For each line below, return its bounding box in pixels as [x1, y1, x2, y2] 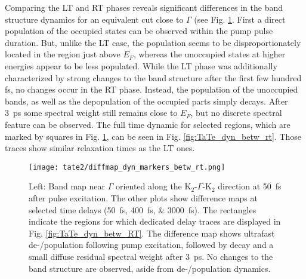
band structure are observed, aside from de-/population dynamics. [29, 262, 271, 274]
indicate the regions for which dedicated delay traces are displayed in [29, 215, 281, 228]
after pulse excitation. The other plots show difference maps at [29, 191, 258, 204]
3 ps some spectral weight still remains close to [5, 106, 178, 119]
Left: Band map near [29, 180, 105, 192]
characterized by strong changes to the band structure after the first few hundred [5, 71, 302, 84]
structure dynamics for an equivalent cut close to [5, 13, 184, 25]
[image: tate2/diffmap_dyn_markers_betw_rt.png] [29, 163, 225, 171]
